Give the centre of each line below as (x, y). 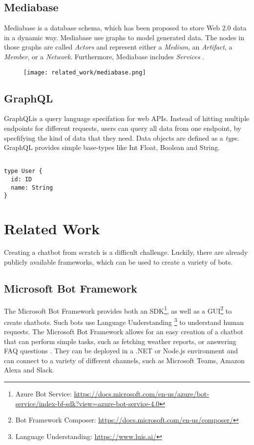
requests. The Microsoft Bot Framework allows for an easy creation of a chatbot (124, 332)
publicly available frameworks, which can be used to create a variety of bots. (118, 261)
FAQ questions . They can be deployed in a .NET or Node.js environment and (121, 351)
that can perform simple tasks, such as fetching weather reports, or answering (120, 341)
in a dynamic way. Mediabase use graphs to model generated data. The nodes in (124, 37)
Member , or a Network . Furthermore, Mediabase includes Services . (104, 56)
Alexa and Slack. (29, 370)
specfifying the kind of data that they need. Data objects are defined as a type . (122, 137)
